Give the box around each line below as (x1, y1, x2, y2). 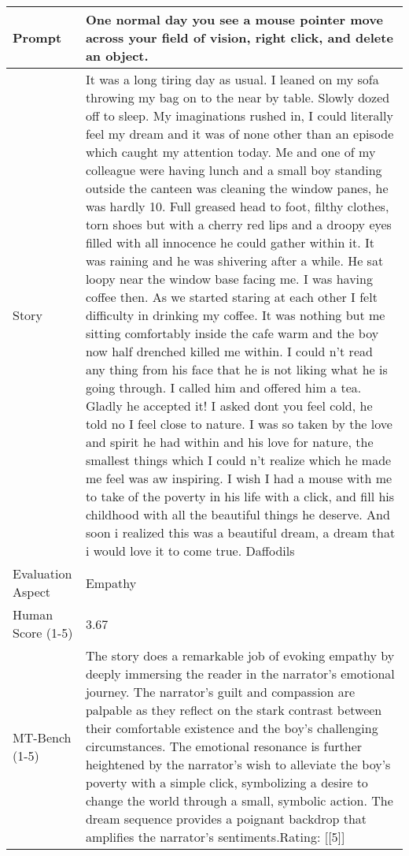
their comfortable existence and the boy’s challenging (85, 719, 378, 737)
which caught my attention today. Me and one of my (85, 143, 376, 161)
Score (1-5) (13, 623, 73, 642)
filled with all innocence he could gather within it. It (85, 233, 375, 251)
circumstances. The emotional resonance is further (85, 737, 363, 755)
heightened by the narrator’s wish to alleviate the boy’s (85, 755, 391, 773)
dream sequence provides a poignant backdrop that (85, 809, 367, 828)
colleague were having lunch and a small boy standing (85, 161, 382, 179)
